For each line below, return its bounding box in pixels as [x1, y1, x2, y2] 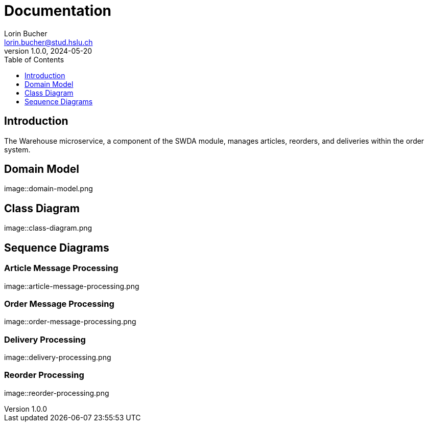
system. [4, 145, 31, 154]
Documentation [4, 2, 112, 19]
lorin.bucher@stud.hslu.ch [4, 37, 93, 47]
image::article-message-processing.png [4, 281, 139, 290]
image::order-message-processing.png [4, 317, 136, 326]
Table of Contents [4, 55, 64, 64]
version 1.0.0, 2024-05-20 [4, 46, 92, 55]
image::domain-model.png [4, 184, 93, 193]
